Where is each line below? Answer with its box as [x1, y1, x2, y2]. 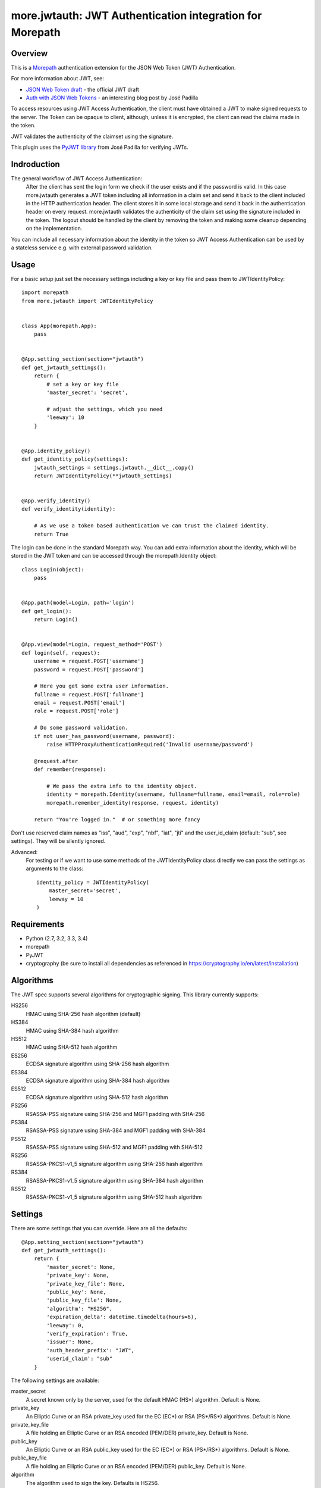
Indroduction [11, 159, 61, 169]
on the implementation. [26, 225, 83, 232]
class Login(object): [21, 566, 84, 573]
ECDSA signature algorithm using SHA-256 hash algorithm [26, 1060, 169, 1068]
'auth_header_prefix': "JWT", [46, 1347, 135, 1353]
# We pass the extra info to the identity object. [46, 783, 197, 789]
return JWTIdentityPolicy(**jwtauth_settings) [33, 472, 172, 479]
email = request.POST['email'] [33, 699, 125, 707]
